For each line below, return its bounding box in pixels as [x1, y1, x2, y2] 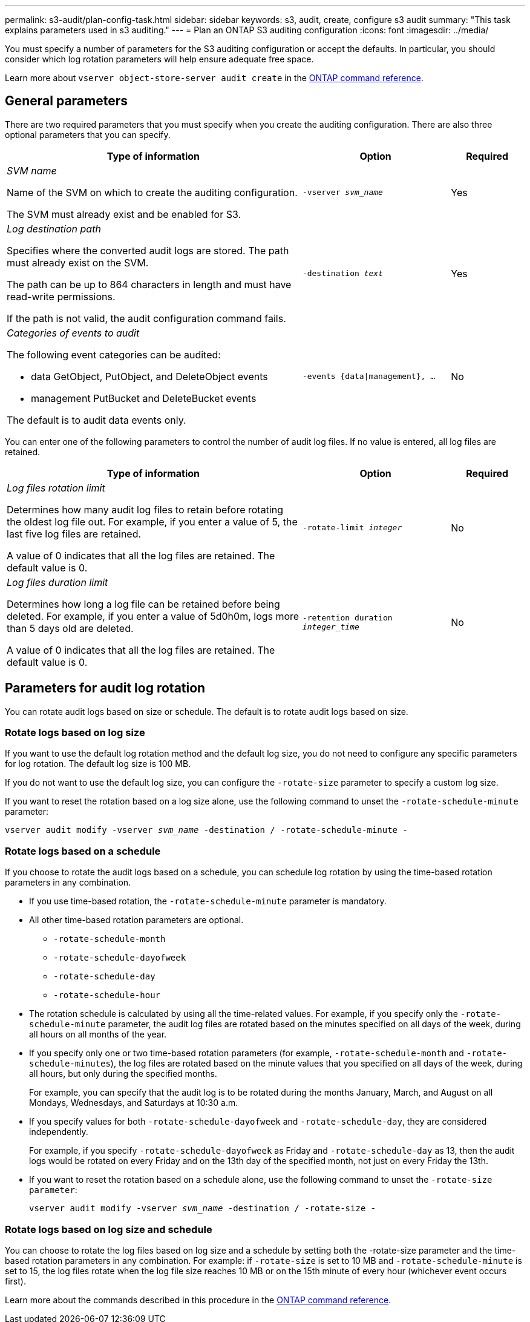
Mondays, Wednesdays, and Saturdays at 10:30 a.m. [29, 1097, 238, 1108]
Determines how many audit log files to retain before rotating [7, 503, 283, 516]
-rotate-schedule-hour [53, 990, 161, 1001]
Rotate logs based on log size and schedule [5, 1223, 212, 1235]
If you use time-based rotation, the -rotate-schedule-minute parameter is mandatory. [29, 896, 387, 907]
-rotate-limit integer [302, 523, 402, 533]
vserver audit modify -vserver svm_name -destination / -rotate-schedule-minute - [5, 825, 408, 835]
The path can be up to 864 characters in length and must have [7, 278, 292, 291]
